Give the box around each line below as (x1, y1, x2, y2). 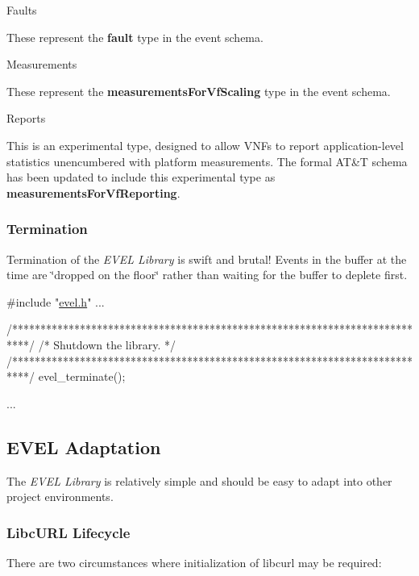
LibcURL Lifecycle (6, 522, 131, 542)
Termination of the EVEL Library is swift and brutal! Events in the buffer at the (6, 250, 407, 267)
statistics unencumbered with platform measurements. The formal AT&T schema (6, 152, 408, 169)
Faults (6, 2, 37, 18)
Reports (6, 110, 46, 127)
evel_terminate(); (38, 368, 126, 385)
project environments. (6, 488, 114, 505)
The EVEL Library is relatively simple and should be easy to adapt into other (6, 472, 392, 489)
